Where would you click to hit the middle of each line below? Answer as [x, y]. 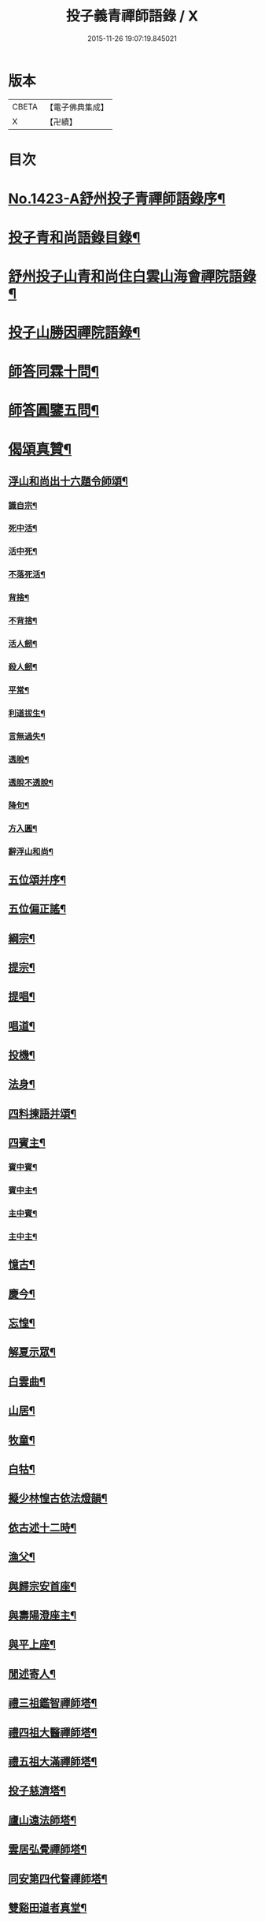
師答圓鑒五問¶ [54, 410]
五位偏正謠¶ [37, 909]
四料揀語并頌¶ [42, 1113]
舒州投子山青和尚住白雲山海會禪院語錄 [132, 277]
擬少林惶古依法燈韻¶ [58, 1499]
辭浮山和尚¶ [31, 852]
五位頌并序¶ [37, 879]
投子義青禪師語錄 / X [132, 16]
